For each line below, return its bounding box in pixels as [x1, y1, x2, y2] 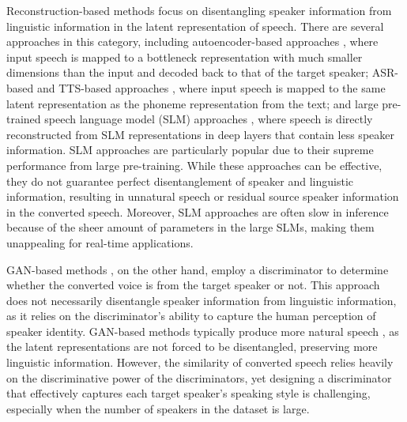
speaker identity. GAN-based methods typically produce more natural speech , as [6, 322, 399, 339]
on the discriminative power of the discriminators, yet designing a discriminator [6, 369, 392, 386]
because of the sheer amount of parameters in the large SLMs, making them [6, 219, 375, 235]
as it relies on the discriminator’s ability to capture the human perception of [6, 307, 376, 324]
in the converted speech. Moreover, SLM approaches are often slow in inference [6, 203, 389, 220]
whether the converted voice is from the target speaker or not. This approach [6, 277, 380, 293]
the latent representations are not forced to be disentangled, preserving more [6, 338, 378, 355]
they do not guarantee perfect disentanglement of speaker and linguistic [6, 172, 354, 189]
